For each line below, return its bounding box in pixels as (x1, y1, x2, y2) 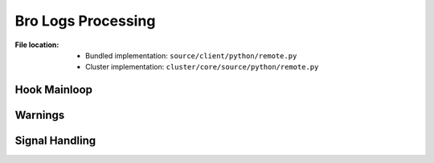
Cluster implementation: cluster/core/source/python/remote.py (85, 62, 319, 72)
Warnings (14, 109, 65, 122)
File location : (14, 40, 59, 50)
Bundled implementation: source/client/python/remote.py (85, 50, 297, 60)
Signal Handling (14, 134, 96, 148)
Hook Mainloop (14, 83, 92, 97)
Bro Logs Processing (14, 12, 156, 30)
